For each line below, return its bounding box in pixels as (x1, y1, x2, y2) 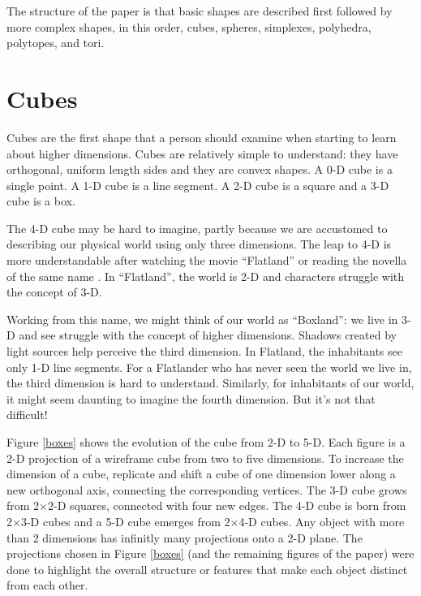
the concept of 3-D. (6, 283, 102, 300)
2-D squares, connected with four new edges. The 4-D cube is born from (48, 497, 406, 514)
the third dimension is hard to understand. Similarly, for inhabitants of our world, (6, 374, 415, 391)
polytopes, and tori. (6, 34, 105, 51)
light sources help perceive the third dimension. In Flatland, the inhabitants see (6, 343, 402, 360)
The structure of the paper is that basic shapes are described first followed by (6, 2, 393, 19)
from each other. (6, 577, 88, 594)
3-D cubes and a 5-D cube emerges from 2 (20, 512, 230, 529)
